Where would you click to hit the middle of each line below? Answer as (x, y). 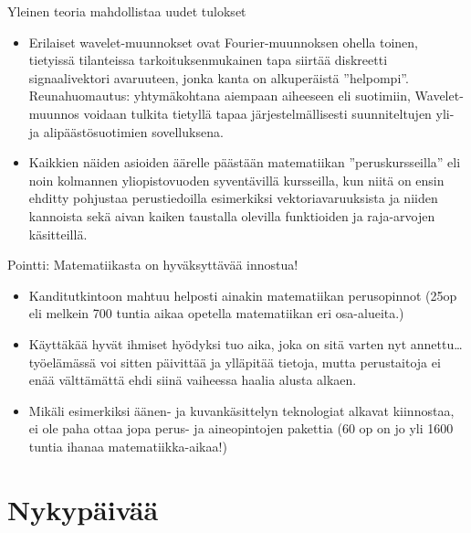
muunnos (54, 113)
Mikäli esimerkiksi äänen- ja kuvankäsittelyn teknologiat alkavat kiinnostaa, (241, 410)
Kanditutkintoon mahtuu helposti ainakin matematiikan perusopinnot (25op (243, 295)
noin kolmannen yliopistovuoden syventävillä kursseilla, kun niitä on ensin (236, 180)
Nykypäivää (83, 509)
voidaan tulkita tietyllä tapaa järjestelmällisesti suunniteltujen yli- (269, 113)
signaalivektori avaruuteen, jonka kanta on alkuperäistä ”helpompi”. (219, 77)
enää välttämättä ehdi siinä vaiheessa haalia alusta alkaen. (193, 380)
